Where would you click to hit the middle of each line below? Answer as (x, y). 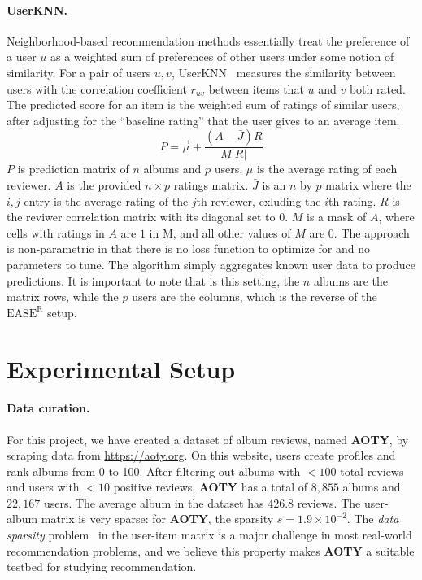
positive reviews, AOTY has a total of (211, 487)
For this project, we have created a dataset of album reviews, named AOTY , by (208, 439)
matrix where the (368, 184)
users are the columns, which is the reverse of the (255, 297)
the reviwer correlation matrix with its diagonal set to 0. (148, 217)
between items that (256, 88)
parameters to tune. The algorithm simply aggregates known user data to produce (211, 264)
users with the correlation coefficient (97, 88)
